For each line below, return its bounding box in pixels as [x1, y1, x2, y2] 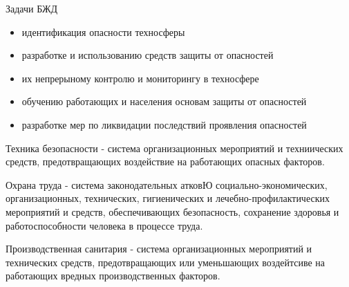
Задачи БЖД [6, 1, 57, 15]
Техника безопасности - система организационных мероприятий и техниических [6, 140, 343, 155]
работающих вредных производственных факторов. [6, 268, 220, 283]
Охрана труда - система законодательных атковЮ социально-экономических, [6, 177, 328, 192]
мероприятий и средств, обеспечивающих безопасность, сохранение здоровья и [6, 204, 339, 219]
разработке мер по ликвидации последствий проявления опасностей [21, 117, 307, 131]
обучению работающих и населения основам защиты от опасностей [21, 94, 307, 109]
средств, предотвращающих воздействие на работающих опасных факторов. [6, 154, 325, 169]
